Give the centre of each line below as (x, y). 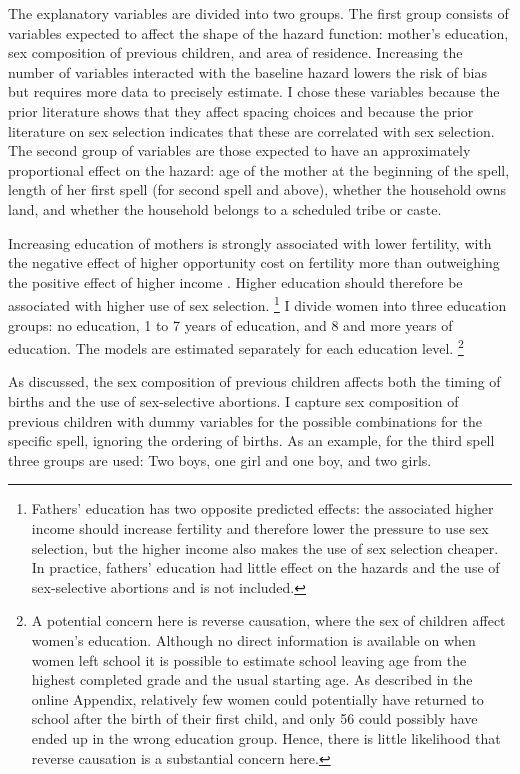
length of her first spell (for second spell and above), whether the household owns (257, 189)
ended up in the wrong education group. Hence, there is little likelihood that (266, 737)
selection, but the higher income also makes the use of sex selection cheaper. (265, 547)
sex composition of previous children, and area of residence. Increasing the (235, 52)
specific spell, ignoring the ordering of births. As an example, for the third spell (251, 440)
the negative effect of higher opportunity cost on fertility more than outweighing (254, 262)
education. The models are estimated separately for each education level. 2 (236, 346)
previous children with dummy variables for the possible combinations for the (245, 420)
